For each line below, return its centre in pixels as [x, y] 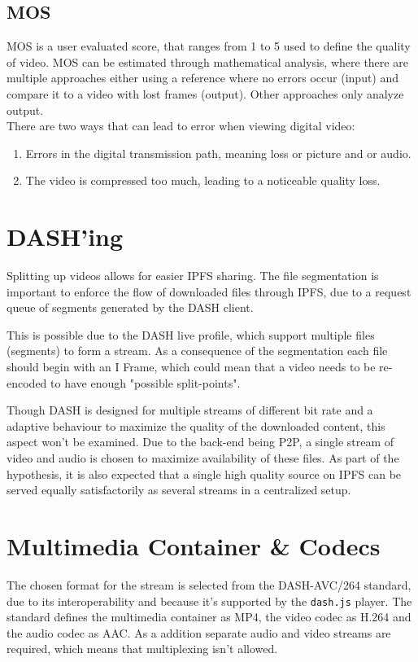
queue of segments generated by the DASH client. [130, 307]
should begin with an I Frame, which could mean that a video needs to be [191, 367]
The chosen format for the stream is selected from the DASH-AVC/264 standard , [209, 584]
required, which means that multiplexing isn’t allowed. [142, 649]
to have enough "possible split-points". [146, 382]
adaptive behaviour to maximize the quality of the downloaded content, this [196, 425]
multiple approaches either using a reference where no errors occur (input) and [203, 78]
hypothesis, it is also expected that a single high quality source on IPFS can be [204, 473]
